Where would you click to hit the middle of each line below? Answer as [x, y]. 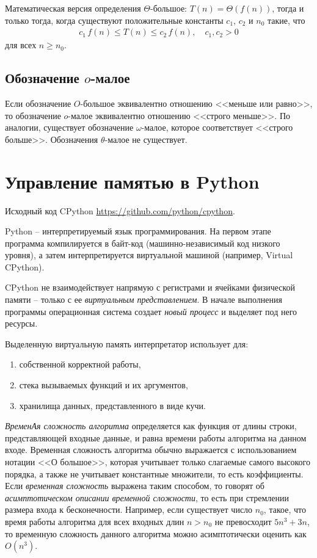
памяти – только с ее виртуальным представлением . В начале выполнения [144, 299]
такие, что [286, 20]
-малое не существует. [146, 139]
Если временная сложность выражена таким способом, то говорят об [135, 486]
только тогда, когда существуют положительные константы [114, 20]
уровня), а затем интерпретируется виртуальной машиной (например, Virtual [149, 255]
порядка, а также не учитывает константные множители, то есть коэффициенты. [154, 473]
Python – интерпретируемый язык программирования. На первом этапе [138, 231]
